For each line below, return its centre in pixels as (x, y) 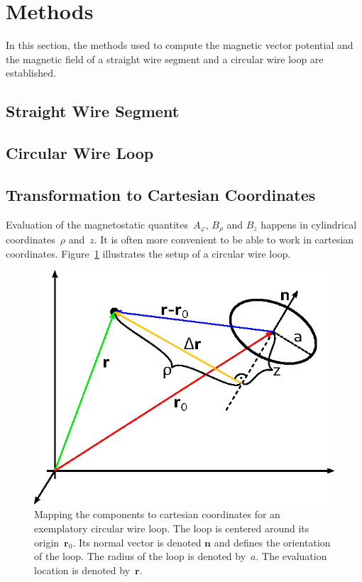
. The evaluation (291, 556)
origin (47, 542)
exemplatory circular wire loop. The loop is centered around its (172, 528)
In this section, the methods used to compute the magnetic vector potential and (180, 45)
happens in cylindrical (309, 224)
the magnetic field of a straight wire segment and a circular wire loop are (165, 59)
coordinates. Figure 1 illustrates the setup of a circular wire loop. (148, 253)
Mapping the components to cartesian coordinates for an (157, 514)
